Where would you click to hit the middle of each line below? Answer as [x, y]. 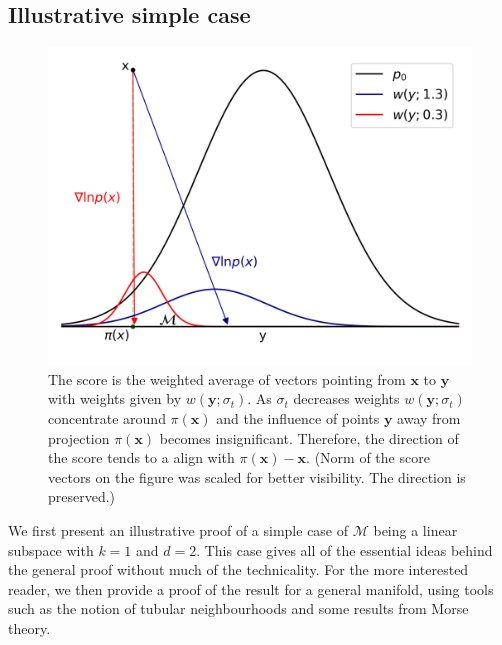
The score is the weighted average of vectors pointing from [227, 378]
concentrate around [107, 417]
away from [429, 417]
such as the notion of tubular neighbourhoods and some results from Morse [238, 608]
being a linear [415, 529]
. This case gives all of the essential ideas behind [344, 549]
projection [79, 437]
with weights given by [115, 398]
